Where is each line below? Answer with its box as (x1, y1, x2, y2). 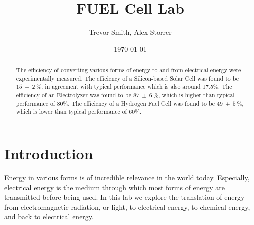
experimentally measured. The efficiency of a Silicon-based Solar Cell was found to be (16, 74, 239, 82)
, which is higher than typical (158, 91, 235, 99)
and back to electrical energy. (4, 211, 94, 222)
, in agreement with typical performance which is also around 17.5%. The (41, 82, 232, 91)
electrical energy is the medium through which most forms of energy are (4, 182, 225, 192)
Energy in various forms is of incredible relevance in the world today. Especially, (4, 172, 250, 182)
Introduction (4, 143, 93, 164)
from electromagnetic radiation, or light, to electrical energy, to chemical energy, (4, 201, 250, 212)
